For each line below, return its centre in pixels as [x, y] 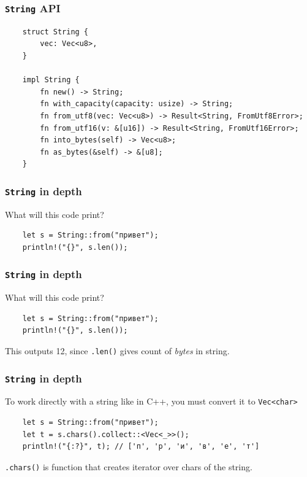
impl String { [51, 80]
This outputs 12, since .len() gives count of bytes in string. [117, 351]
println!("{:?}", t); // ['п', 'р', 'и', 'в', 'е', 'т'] [141, 447]
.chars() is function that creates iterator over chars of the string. [129, 466]
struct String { [55, 32]
